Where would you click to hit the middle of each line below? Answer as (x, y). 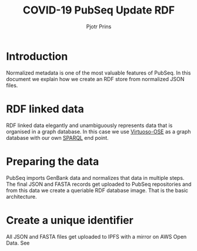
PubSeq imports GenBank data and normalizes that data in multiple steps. (95, 178)
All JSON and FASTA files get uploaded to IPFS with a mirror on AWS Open (96, 236)
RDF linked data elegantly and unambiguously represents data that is (89, 125)
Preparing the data (53, 161)
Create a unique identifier (70, 220)
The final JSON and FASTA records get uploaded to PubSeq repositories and (99, 184)
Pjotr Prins (99, 26)
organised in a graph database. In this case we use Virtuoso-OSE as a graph (98, 131)
